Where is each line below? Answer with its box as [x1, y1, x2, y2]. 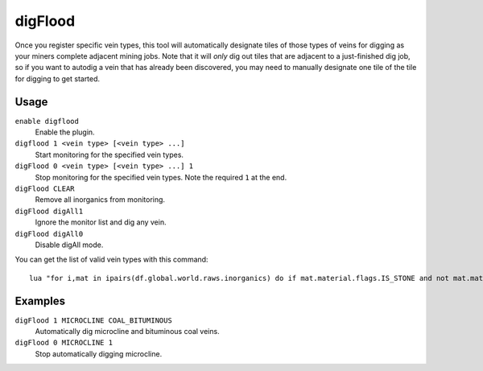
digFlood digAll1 [14, 206, 84, 216]
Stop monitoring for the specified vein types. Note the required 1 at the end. [35, 172, 287, 182]
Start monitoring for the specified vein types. [35, 150, 184, 159]
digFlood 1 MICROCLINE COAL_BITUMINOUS [14, 315, 172, 325]
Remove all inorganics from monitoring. [35, 195, 165, 204]
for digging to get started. [14, 73, 101, 84]
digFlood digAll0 [14, 229, 84, 238]
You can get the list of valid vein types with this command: [14, 254, 208, 265]
